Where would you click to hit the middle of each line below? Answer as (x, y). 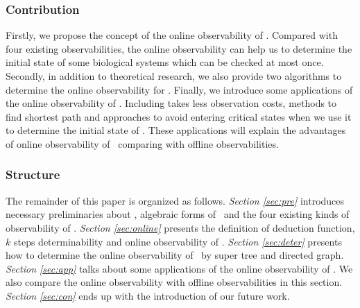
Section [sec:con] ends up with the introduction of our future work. (148, 295)
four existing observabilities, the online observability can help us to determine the (179, 48)
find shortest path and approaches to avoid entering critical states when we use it (179, 116)
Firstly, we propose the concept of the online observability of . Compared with (172, 35)
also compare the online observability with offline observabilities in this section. (174, 282)
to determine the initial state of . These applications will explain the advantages (176, 130)
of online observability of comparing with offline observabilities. (142, 143)
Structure (33, 174)
